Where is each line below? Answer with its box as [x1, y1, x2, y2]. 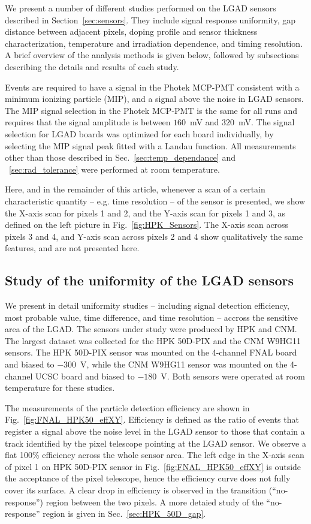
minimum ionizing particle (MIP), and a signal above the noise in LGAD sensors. [5, 92, 304, 105]
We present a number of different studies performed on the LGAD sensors [5, 2, 276, 14]
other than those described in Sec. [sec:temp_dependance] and [5, 151, 235, 164]
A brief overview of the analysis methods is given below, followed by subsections [5, 49, 299, 61]
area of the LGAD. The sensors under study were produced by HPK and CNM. [5, 323, 297, 335]
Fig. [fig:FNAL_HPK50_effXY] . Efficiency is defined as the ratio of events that [5, 413, 299, 426]
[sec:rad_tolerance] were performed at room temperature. [9, 162, 220, 175]
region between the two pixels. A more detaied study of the [46, 495, 264, 508]
